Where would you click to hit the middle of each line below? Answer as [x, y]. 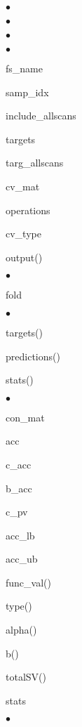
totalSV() [26, 677]
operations [28, 210]
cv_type [23, 234]
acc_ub [22, 559]
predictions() [33, 356]
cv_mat [23, 186]
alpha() [21, 630]
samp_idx [27, 92]
